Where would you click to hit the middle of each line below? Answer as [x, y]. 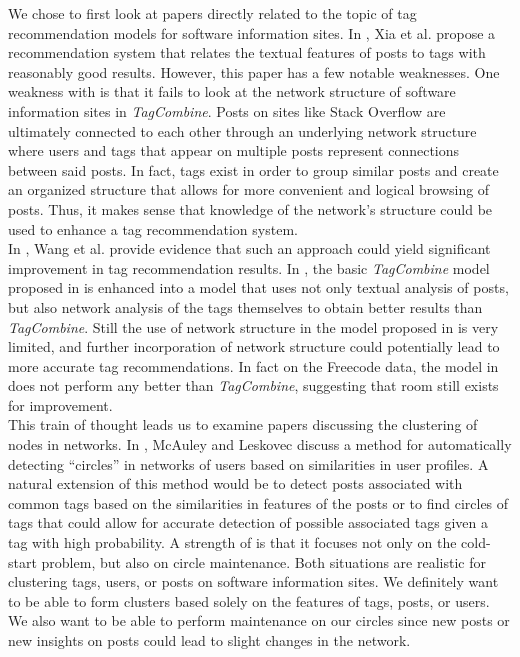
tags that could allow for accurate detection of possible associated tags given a [248, 522]
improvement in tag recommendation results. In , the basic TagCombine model [249, 267]
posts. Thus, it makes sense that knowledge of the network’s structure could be [250, 208]
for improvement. [60, 404]
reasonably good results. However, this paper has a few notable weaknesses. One [254, 71]
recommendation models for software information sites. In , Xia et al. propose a [252, 32]
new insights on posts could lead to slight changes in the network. [209, 640]
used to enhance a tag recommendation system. [153, 228]
